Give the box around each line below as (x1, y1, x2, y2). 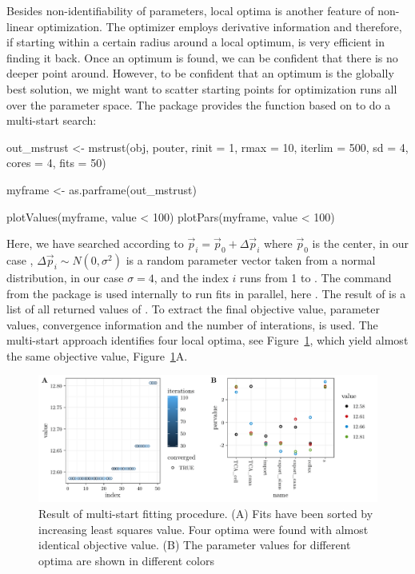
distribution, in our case (6, 269, 124, 285)
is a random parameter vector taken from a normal (126, 251, 376, 268)
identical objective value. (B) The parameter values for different (38, 536, 351, 553)
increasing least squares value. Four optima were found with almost (38, 520, 369, 537)
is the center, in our (312, 235, 409, 252)
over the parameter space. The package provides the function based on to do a (6, 96, 391, 113)
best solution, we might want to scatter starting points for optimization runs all (6, 80, 397, 97)
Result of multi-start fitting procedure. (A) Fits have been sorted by (38, 505, 373, 522)
